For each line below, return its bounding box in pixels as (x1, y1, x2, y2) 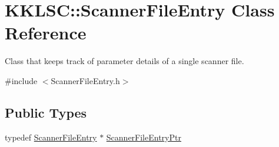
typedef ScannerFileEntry (5, 131, 97, 143)
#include (5, 74, 38, 86)
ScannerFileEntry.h (51, 74, 120, 86)
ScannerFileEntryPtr (106, 131, 181, 143)
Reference (5, 21, 87, 45)
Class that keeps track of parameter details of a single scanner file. (5, 55, 244, 67)
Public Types (5, 103, 87, 121)
